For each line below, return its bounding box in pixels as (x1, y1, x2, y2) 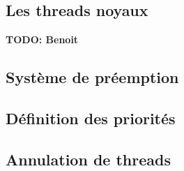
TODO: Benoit (6, 32, 79, 47)
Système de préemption (6, 66, 179, 88)
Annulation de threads (6, 148, 171, 170)
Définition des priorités (6, 107, 176, 128)
